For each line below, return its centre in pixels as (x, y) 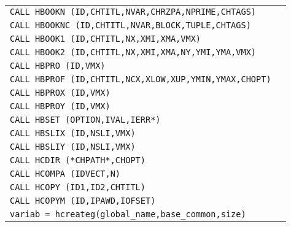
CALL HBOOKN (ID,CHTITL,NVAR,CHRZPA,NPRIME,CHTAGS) (133, 12)
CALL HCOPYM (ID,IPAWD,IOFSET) (83, 201)
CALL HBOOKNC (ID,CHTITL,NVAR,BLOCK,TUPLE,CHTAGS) (130, 25)
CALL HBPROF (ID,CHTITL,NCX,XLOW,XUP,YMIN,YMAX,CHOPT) (141, 79)
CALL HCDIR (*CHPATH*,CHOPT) (78, 160)
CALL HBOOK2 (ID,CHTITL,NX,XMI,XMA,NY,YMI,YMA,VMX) (133, 52)
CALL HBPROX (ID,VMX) (60, 93)
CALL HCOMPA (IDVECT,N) (65, 174)
